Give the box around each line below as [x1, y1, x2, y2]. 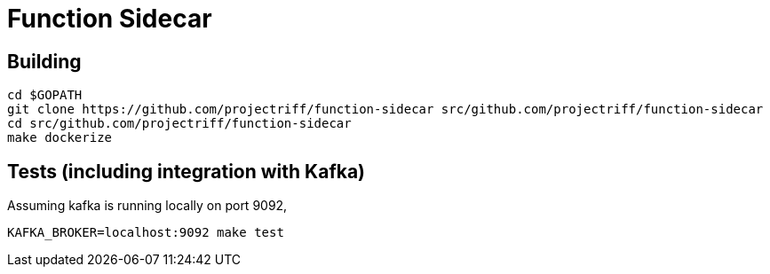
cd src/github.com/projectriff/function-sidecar [7, 116, 352, 131]
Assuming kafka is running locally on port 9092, [7, 198, 288, 214]
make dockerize [7, 130, 113, 145]
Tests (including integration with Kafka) [7, 160, 366, 183]
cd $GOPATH [7, 88, 83, 103]
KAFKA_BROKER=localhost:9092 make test [7, 225, 284, 240]
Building [7, 50, 82, 73]
